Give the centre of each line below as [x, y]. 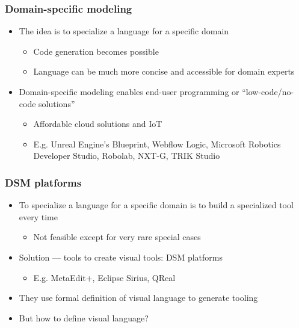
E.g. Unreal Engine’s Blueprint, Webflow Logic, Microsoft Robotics [157, 144]
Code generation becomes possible [96, 51]
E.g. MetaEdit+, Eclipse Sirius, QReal [104, 277]
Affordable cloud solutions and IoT [98, 124]
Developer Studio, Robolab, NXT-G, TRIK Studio [127, 156]
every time [38, 216]
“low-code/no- [268, 91]
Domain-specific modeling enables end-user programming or [129, 91]
